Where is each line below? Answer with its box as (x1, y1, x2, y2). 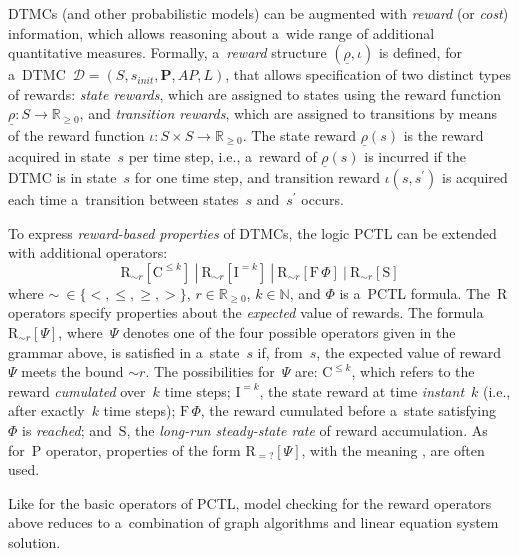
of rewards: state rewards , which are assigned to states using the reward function (8, 83, 502, 104)
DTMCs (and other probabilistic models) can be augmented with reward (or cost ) (8, 3, 509, 23)
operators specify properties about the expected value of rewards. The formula (8, 302, 484, 323)
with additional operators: (8, 242, 168, 263)
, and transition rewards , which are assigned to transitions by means (79, 103, 497, 124)
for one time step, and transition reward (134, 167, 381, 188)
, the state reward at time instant (259, 380, 465, 401)
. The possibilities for (145, 361, 275, 382)
